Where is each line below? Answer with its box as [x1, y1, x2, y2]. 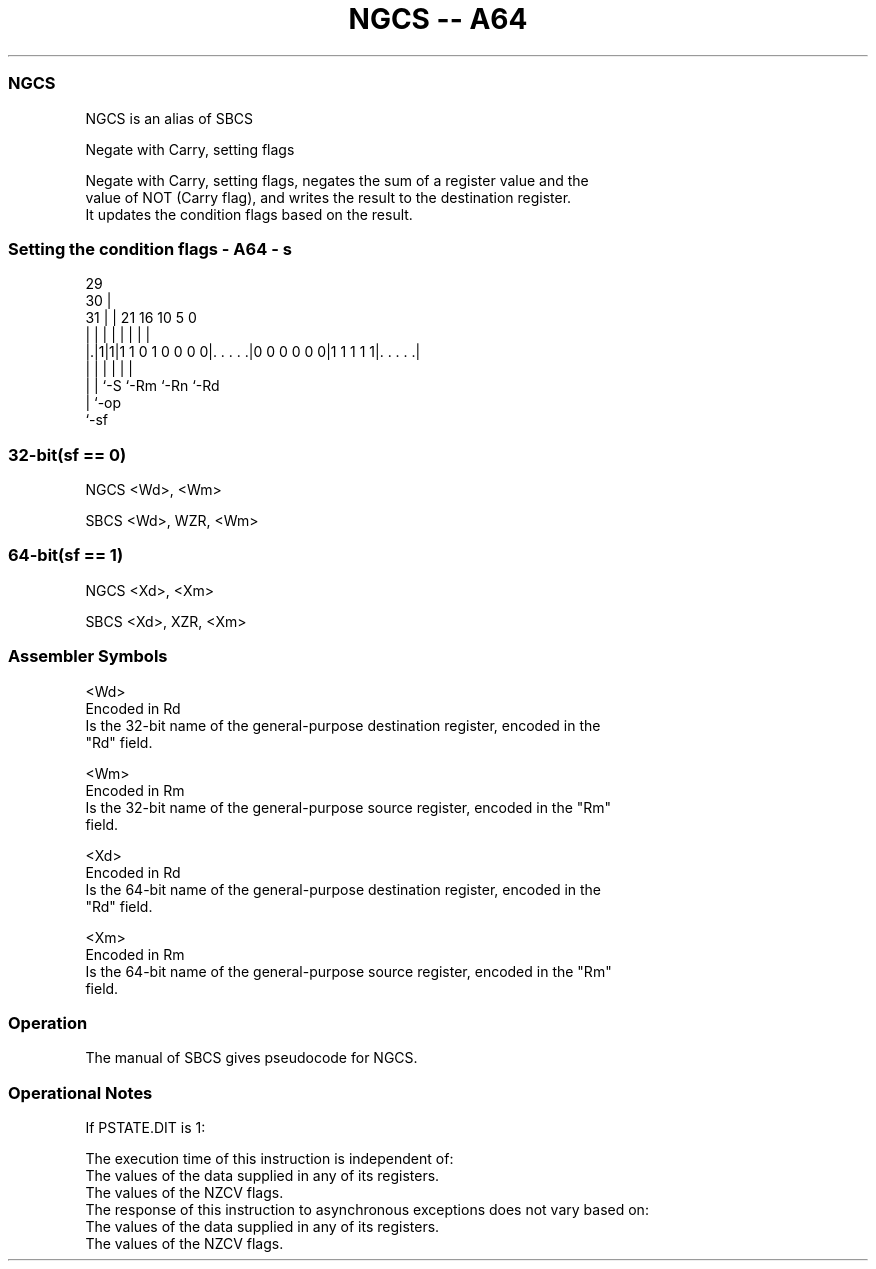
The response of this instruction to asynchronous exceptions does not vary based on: [85, 1201, 649, 1218]
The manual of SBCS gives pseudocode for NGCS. [85, 1049, 418, 1067]
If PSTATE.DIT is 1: [85, 1119, 206, 1136]
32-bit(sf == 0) [8, 444, 127, 465]
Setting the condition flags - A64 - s [8, 238, 292, 259]
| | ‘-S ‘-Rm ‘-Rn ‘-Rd [85, 377, 220, 395]
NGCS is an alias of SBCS [85, 109, 254, 127]
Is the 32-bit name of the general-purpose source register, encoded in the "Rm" [85, 798, 612, 816]
